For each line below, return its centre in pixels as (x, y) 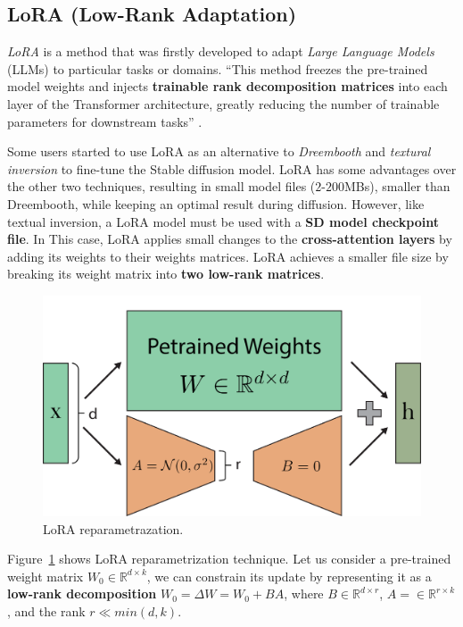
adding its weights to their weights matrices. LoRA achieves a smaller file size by (228, 256)
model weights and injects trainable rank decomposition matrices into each (227, 86)
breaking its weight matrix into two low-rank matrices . (166, 274)
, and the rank (46, 611)
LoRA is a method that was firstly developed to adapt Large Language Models (221, 51)
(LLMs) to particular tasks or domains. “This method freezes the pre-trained (218, 68)
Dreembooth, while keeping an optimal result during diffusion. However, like (216, 203)
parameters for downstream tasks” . (105, 121)
